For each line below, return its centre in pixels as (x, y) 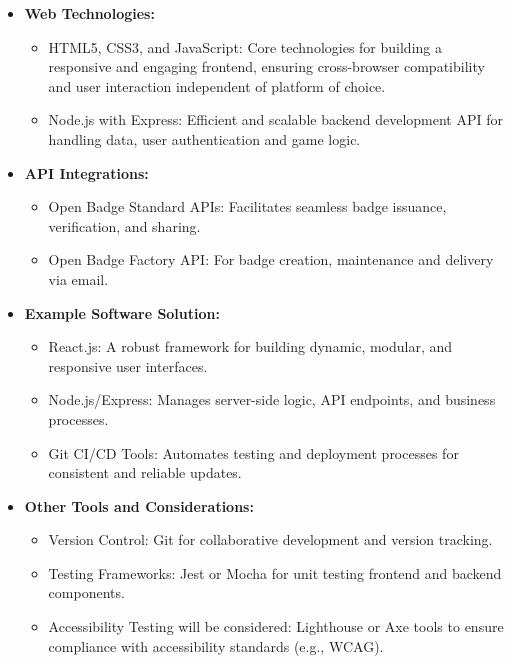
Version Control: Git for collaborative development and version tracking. (270, 539)
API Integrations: (86, 172)
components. (86, 592)
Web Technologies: (89, 13)
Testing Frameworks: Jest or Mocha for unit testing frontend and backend (275, 572)
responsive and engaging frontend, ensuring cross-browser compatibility (266, 66)
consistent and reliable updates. (145, 472)
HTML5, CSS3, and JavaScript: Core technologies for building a (245, 46)
